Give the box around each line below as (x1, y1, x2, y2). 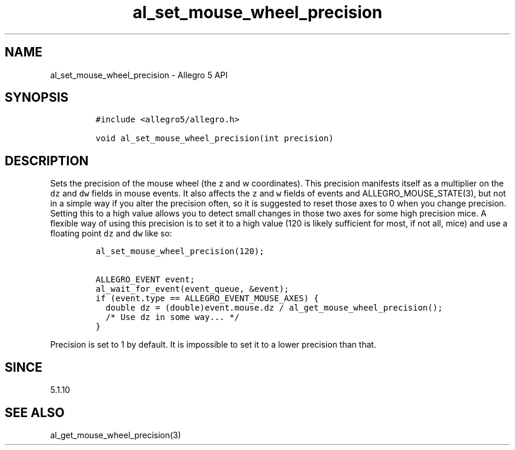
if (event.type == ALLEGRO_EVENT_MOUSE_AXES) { (95, 294, 319, 304)
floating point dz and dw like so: (50, 228, 172, 239)
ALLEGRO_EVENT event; (95, 275, 195, 285)
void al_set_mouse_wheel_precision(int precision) (95, 134, 334, 144)
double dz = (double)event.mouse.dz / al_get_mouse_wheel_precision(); (105, 303, 443, 313)
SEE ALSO (5, 405, 65, 420)
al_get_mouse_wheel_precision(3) (50, 429, 181, 440)
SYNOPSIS (5, 90, 69, 105)
